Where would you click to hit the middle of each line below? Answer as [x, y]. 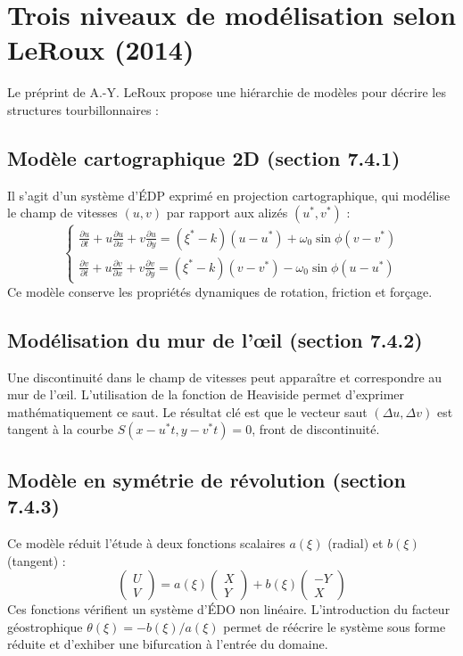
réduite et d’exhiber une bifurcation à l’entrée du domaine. [168, 644]
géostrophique [45, 626]
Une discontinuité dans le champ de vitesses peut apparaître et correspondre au [225, 377]
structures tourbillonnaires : [83, 109]
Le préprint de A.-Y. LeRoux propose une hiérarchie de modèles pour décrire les [227, 92]
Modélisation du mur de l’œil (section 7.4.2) [215, 339]
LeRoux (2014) [101, 49]
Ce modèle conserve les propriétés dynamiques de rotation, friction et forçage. [220, 291]
